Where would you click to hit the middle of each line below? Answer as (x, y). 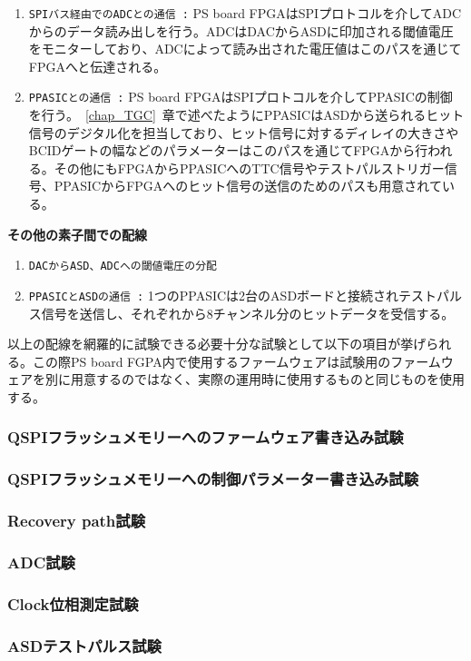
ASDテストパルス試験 (84, 645)
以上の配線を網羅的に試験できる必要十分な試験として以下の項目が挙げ (217, 344)
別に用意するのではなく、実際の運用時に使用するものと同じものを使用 (255, 379)
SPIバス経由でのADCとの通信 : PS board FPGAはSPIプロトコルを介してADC (245, 13)
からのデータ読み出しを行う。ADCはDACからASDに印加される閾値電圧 (241, 30)
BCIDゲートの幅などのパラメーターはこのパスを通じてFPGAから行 (228, 150)
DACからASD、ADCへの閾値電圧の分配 (123, 266)
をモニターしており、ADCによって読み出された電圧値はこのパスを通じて (245, 49)
